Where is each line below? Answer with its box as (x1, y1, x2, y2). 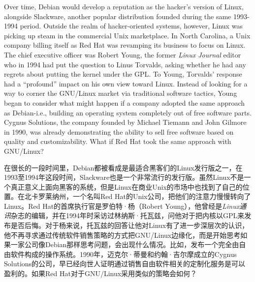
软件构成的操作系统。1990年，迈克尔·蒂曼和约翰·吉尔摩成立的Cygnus (10, 249, 237, 259)
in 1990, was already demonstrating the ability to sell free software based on (4, 126, 234, 137)
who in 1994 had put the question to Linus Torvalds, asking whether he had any (4, 59, 246, 69)
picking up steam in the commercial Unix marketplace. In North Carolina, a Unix (4, 30, 251, 40)
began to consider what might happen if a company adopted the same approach (4, 97, 245, 108)
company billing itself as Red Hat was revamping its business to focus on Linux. (4, 40, 246, 50)
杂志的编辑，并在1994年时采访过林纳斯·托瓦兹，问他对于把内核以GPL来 (11, 210, 245, 221)
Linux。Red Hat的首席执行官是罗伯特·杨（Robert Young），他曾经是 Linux (4, 200, 240, 211)
